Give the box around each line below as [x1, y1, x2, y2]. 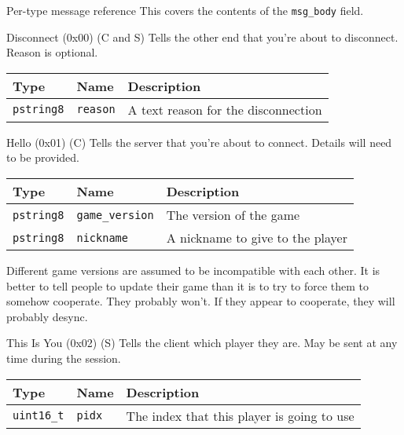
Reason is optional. [6, 44, 98, 60]
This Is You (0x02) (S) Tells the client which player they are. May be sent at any [6, 334, 398, 351]
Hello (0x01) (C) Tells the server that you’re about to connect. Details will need [6, 133, 392, 150]
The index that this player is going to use [126, 406, 354, 425]
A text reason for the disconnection [127, 100, 322, 119]
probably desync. [6, 308, 88, 324]
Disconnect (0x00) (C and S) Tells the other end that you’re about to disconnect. [6, 28, 398, 45]
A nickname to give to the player [166, 228, 347, 247]
